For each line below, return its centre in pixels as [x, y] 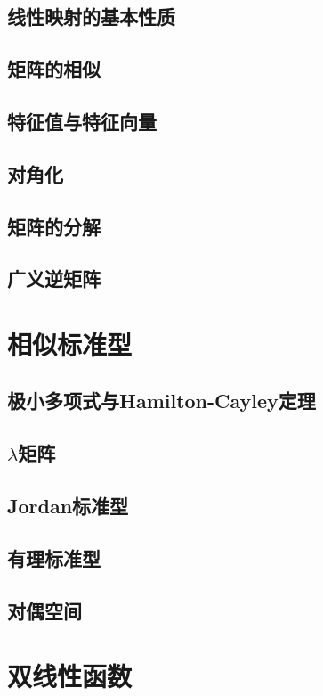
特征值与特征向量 [82, 121]
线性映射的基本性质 [91, 16]
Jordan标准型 [68, 506]
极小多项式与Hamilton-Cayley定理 [161, 401]
